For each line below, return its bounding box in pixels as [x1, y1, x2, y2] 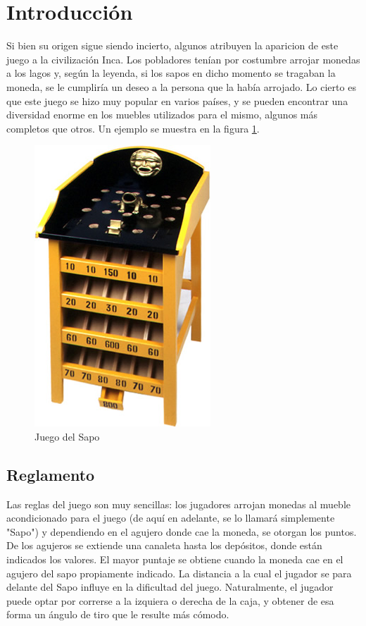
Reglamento [6, 463, 95, 485]
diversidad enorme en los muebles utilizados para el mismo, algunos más [6, 107, 318, 122]
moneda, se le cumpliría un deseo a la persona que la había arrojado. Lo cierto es [6, 79, 356, 94]
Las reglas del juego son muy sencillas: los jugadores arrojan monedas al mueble [6, 496, 351, 511]
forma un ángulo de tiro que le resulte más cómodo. [6, 607, 229, 622]
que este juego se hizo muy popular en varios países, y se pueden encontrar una [6, 93, 348, 108]
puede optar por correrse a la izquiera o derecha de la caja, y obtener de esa [6, 593, 334, 608]
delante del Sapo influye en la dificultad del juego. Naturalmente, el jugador [6, 579, 334, 594]
